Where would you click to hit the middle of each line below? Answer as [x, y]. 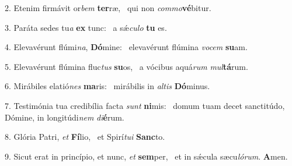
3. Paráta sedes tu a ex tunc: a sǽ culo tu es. [86, 27]
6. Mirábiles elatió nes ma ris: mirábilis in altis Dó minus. [107, 86]
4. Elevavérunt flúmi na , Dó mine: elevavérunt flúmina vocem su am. [126, 47]
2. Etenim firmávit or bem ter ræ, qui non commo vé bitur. [108, 8]
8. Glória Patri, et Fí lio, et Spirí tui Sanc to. [85, 137]
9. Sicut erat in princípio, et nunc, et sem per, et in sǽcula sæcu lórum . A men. [146, 156]
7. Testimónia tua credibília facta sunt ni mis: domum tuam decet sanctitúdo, [145, 105]
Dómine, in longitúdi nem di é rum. [65, 117]
